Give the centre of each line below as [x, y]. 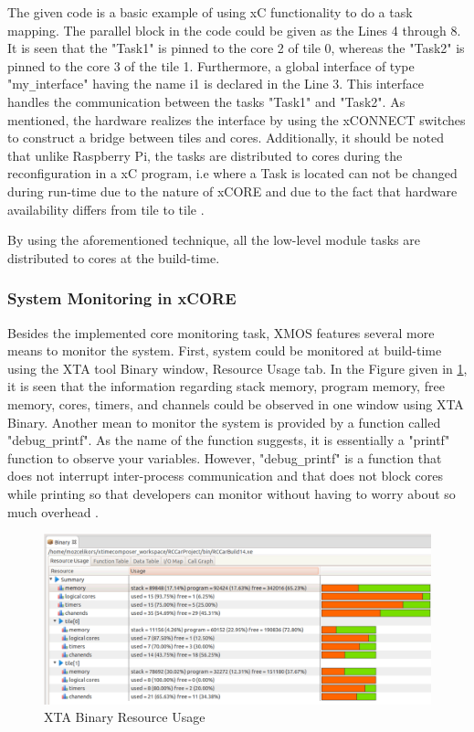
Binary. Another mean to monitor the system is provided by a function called [224, 422]
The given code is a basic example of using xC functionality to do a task [210, 12]
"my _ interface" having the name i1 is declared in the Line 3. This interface [216, 84]
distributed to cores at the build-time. [114, 257]
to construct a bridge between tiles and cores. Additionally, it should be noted [226, 138]
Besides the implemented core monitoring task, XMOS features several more [221, 332]
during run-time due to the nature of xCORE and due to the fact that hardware [232, 191]
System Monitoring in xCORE [122, 298]
